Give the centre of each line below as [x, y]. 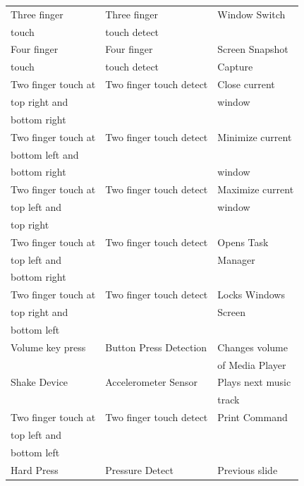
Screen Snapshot [253, 49]
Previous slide [248, 469]
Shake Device [39, 382]
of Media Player [252, 364]
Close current [246, 84]
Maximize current [256, 189]
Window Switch [251, 14]
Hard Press [35, 469]
